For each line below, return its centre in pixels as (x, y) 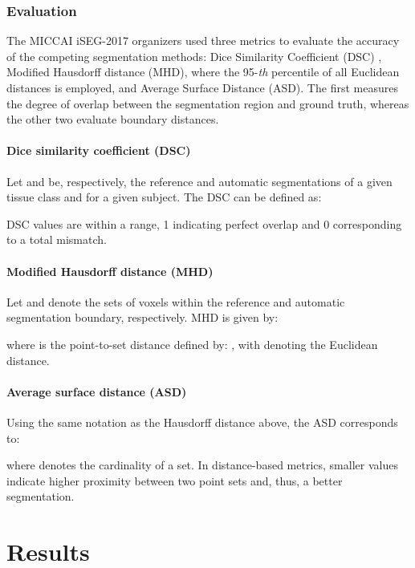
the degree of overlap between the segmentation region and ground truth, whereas (208, 103)
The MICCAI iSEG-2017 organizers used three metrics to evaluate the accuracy (203, 41)
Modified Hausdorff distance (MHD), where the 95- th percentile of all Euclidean (203, 72)
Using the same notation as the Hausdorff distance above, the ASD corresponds (202, 422)
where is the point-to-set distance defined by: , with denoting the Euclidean (192, 344)
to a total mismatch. (57, 239)
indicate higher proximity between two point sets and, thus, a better (175, 480)
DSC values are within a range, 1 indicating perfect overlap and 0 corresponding (204, 223)
